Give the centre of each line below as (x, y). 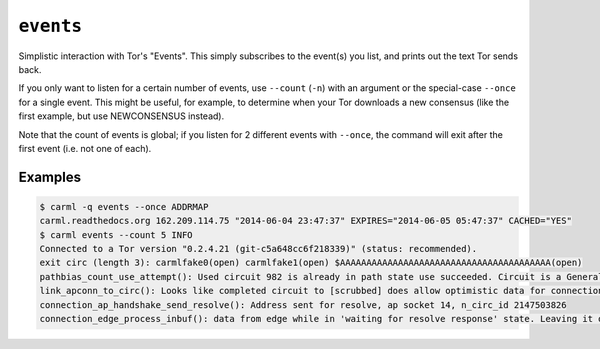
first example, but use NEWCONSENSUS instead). (121, 116)
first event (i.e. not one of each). (85, 148)
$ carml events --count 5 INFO (116, 234)
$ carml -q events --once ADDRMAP (124, 206)
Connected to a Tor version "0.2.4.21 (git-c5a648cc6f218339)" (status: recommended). (258, 249)
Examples (50, 176)
